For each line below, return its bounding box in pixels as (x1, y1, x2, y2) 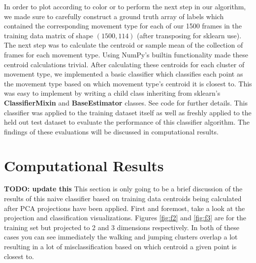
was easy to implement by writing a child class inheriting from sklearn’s (4, 88, 221, 98)
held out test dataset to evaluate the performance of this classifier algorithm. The (4, 117, 250, 127)
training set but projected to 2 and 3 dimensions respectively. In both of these (4, 222, 240, 232)
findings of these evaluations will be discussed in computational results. (4, 126, 219, 136)
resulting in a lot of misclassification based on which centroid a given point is (4, 241, 237, 251)
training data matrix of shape (4, 30, 94, 40)
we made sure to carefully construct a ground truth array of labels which (4, 11, 224, 21)
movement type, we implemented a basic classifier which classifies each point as (4, 69, 243, 79)
